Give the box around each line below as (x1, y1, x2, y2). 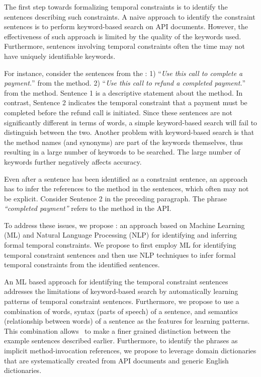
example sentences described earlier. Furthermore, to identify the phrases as (4, 335, 238, 346)
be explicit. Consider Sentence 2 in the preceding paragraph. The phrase (4, 193, 227, 203)
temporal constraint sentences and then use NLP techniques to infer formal (4, 249, 236, 260)
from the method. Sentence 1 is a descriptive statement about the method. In (4, 87, 243, 98)
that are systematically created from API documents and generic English (4, 355, 229, 365)
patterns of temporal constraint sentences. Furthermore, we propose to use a (4, 296, 239, 307)
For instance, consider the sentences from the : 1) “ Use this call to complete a (4, 67, 243, 78)
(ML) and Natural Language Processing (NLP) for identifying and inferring (4, 230, 237, 240)
